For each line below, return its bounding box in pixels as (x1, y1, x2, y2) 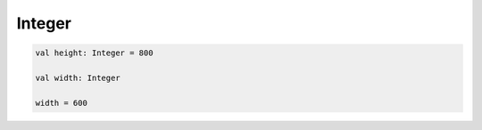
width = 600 (35, 98, 88, 108)
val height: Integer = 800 (35, 48, 154, 58)
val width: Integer (35, 72, 120, 83)
